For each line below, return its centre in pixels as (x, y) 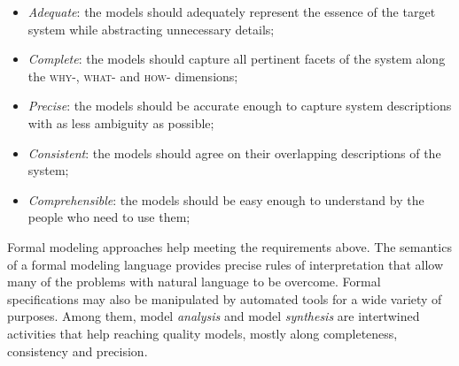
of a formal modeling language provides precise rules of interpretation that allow (226, 264)
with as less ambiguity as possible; (121, 122)
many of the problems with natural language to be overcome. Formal (194, 282)
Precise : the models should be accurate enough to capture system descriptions (240, 106)
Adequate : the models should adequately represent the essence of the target (232, 11)
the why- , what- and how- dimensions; (133, 76)
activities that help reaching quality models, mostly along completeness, (202, 333)
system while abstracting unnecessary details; (151, 29)
